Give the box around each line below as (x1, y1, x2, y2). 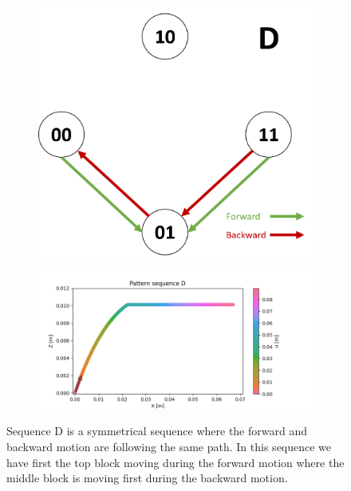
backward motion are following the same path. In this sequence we (6, 438, 332, 454)
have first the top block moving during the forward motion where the (6, 454, 345, 470)
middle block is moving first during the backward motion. (6, 469, 288, 486)
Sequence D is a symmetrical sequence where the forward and (6, 422, 307, 439)
